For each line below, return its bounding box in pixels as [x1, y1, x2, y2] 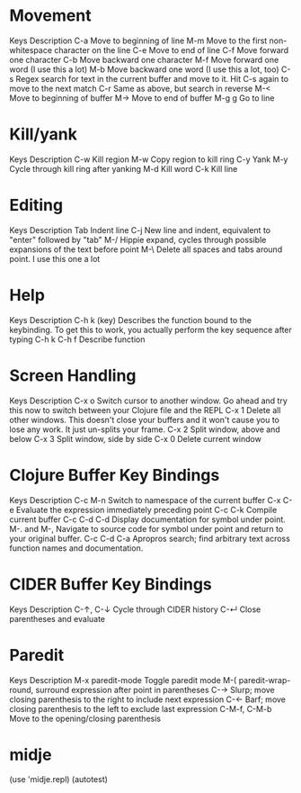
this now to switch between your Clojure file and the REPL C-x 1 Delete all [9, 404, 281, 415]
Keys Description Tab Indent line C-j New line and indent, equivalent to [9, 224, 271, 235]
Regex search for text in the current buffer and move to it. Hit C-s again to [15, 73, 289, 84]
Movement [9, 5, 92, 26]
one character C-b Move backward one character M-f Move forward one [9, 54, 279, 65]
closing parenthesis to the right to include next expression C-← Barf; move [9, 694, 286, 705]
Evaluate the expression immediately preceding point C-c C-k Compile [16, 504, 278, 515]
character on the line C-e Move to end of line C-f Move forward [53, 44, 289, 55]
